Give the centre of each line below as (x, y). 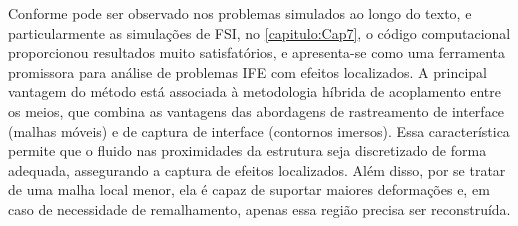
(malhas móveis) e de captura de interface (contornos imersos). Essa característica (259, 130)
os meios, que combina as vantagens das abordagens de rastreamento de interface (256, 110)
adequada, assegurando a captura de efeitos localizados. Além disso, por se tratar (257, 169)
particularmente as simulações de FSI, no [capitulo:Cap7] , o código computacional (259, 32)
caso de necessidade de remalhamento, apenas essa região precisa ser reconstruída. (259, 208)
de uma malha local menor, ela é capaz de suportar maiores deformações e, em (249, 189)
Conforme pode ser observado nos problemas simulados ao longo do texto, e (240, 13)
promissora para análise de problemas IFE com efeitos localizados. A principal (247, 71)
